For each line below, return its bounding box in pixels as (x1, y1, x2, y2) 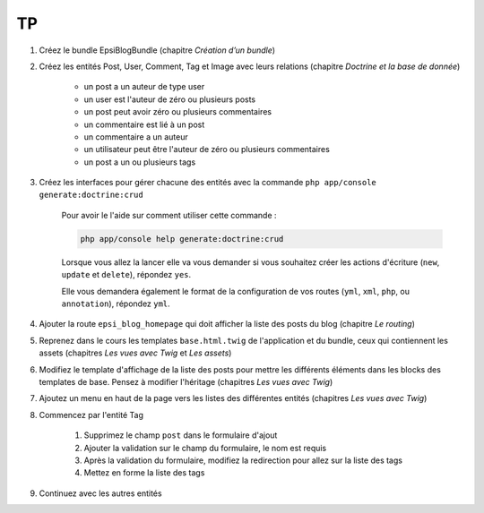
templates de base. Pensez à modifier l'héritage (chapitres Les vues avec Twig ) (39, 376, 333, 387)
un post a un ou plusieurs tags (83, 157, 196, 167)
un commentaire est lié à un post (83, 119, 205, 130)
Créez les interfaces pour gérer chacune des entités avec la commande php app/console (39, 177, 376, 188)
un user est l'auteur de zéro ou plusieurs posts (83, 94, 256, 105)
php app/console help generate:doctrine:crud (80, 234, 284, 244)
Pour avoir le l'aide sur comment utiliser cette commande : (61, 209, 277, 220)
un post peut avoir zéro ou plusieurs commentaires (83, 107, 272, 117)
